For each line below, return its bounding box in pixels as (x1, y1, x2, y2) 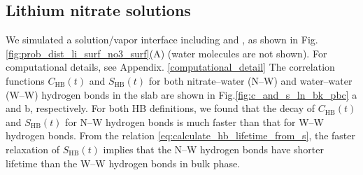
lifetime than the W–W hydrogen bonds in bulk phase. (6, 155, 241, 170)
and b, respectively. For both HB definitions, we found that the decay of (6, 101, 315, 115)
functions (6, 73, 45, 87)
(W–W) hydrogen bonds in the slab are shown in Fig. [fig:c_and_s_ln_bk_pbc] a (6, 87, 357, 101)
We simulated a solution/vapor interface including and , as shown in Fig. (6, 32, 318, 47)
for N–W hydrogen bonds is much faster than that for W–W (65, 114, 324, 129)
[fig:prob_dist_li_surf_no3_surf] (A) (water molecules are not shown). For (6, 45, 327, 60)
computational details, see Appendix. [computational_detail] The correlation (6, 59, 335, 74)
